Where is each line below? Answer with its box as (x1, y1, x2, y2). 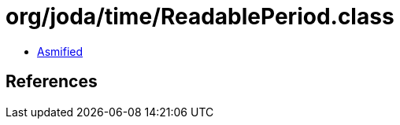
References (6, 72, 98, 92)
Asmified (37, 44, 83, 58)
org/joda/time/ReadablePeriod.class (6, 3, 394, 30)
